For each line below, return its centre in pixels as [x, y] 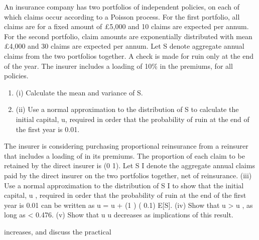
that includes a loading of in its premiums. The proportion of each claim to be [124, 155]
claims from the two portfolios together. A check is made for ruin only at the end [129, 55]
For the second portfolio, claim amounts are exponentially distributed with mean [128, 36]
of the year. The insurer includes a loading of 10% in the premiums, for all [118, 66]
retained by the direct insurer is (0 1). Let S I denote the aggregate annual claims [129, 165]
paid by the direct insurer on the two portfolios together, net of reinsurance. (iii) [128, 175]
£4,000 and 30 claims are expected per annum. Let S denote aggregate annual [124, 46]
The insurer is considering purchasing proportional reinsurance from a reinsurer [126, 146]
